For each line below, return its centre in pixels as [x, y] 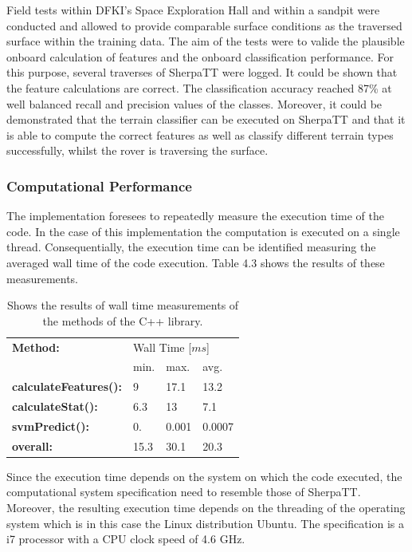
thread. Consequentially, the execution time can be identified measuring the [191, 247]
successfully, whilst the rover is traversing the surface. [137, 150]
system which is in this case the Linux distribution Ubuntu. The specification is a [206, 523]
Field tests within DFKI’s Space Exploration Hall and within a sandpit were [193, 10]
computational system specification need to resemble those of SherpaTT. [184, 492]
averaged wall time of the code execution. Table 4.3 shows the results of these [196, 262]
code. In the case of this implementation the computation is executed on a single [203, 231]
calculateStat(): [55, 406]
